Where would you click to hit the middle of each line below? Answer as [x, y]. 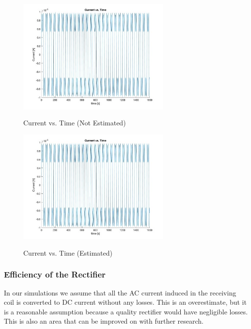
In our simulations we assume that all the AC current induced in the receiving [120, 292]
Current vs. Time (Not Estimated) [75, 123]
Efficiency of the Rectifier [55, 274]
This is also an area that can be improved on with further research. [104, 321]
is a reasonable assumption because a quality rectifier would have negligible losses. [126, 311]
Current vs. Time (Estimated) [68, 252]
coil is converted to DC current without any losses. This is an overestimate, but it [125, 302]
